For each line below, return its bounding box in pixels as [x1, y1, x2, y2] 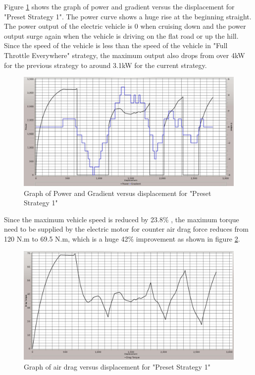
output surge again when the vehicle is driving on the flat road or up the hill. [4, 30, 239, 41]
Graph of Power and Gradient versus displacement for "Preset [24, 187, 211, 198]
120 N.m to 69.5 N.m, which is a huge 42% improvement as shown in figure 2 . [4, 233, 240, 244]
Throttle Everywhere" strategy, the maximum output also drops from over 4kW [4, 50, 245, 60]
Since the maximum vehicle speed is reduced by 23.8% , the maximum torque [4, 214, 239, 224]
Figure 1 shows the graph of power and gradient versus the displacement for [4, 1, 235, 11]
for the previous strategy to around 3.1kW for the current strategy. [4, 60, 207, 70]
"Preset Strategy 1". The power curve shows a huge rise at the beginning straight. [4, 11, 252, 21]
